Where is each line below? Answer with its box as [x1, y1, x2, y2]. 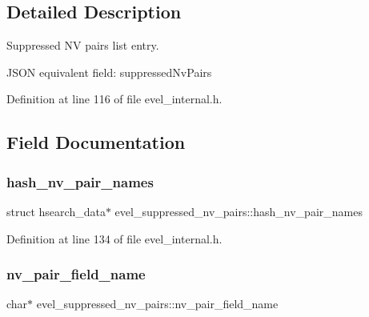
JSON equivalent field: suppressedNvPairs [6, 63, 212, 80]
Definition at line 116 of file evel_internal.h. [6, 90, 223, 107]
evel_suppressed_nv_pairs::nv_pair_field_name [36, 295, 279, 312]
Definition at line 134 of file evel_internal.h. [6, 230, 223, 247]
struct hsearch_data [6, 203, 106, 219]
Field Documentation [6, 130, 186, 154]
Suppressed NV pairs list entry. [6, 37, 159, 54]
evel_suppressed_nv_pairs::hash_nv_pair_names [114, 203, 363, 219]
